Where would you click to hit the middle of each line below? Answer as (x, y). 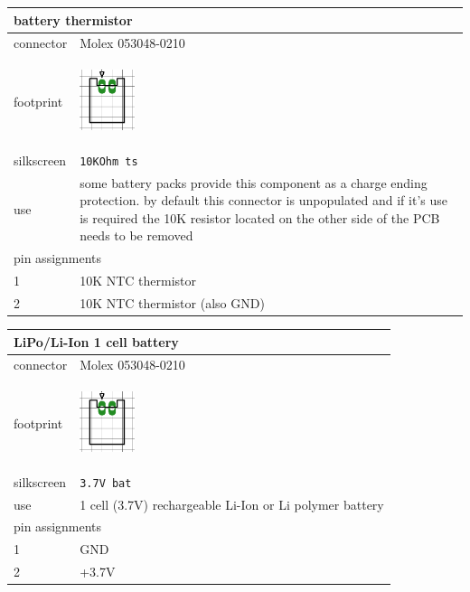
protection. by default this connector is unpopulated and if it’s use (263, 200)
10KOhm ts (109, 161)
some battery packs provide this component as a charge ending (254, 182)
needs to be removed (136, 235)
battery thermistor (73, 19)
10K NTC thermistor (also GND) (172, 302)
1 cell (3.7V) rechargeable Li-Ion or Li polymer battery (232, 504)
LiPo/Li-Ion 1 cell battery (96, 341)
